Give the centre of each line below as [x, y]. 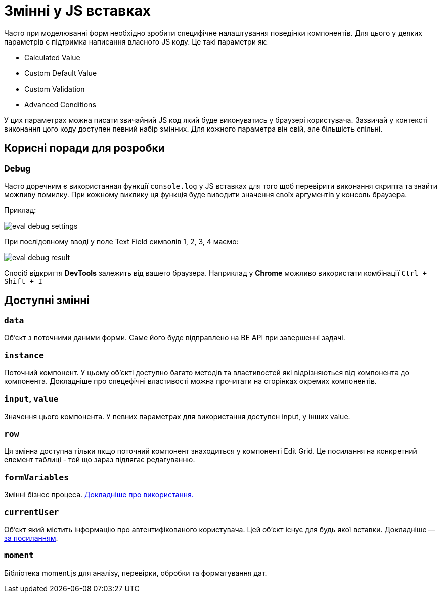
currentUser [32, 512]
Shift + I [23, 281]
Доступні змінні [47, 301]
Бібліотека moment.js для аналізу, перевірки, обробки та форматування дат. [136, 573]
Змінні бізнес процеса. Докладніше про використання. [99, 495]
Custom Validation [55, 89]
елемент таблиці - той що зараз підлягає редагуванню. [100, 460]
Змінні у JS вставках [77, 11]
